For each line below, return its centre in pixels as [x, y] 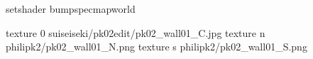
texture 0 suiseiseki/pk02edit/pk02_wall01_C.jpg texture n [136, 32]
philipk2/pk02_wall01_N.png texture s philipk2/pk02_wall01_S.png [156, 47]
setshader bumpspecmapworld [71, 9]
